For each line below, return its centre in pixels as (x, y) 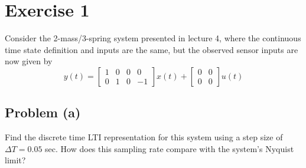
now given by (29, 61)
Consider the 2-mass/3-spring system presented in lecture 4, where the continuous (153, 38)
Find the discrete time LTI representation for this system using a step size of (144, 137)
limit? (15, 160)
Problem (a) (43, 112)
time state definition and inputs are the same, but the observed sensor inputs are (152, 49)
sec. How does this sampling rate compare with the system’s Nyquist (170, 148)
